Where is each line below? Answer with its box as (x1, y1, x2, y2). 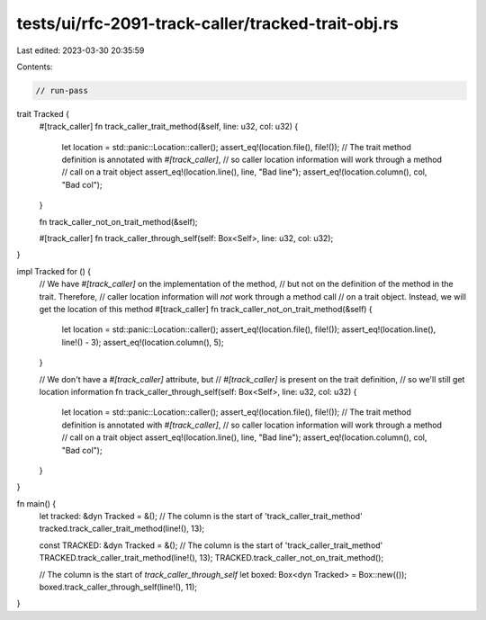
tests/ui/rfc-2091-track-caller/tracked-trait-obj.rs (16, 13, 400, 33)
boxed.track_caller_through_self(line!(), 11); (39, 581, 198, 593)
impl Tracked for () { (16, 265, 92, 276)
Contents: (16, 61, 53, 72)
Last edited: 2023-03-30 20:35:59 (16, 45, 145, 56)
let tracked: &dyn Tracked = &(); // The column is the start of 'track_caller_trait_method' (39, 511, 364, 522)
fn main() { (16, 498, 57, 508)
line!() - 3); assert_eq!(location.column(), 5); (61, 337, 224, 347)
